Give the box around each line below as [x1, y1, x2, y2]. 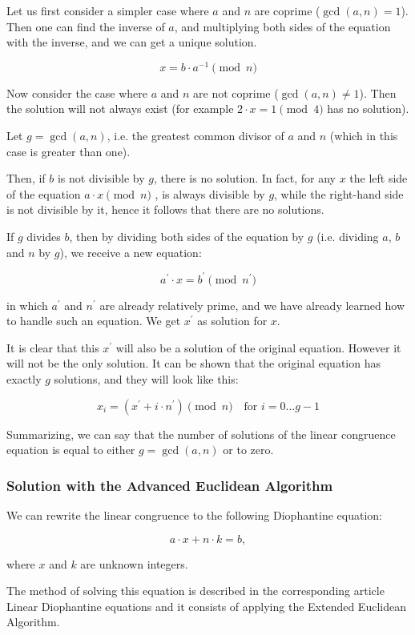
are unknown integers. [80, 555, 188, 572]
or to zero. [223, 441, 274, 458]
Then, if [6, 170, 46, 187]
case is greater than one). [6, 143, 131, 159]
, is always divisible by [155, 185, 265, 202]
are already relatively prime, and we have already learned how [99, 296, 405, 313]
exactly [6, 371, 42, 388]
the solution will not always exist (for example [6, 100, 234, 117]
